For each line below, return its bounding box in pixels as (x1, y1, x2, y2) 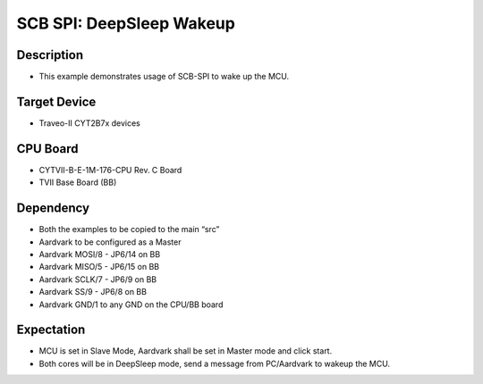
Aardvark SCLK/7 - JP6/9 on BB (38, 273, 157, 285)
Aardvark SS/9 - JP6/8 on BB (38, 287, 148, 297)
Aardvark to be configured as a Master (38, 237, 182, 247)
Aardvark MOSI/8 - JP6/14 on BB (38, 248, 161, 259)
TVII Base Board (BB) (38, 177, 117, 188)
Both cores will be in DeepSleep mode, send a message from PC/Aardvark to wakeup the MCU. (38, 358, 391, 369)
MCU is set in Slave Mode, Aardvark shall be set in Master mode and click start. (38, 346, 333, 356)
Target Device (16, 94, 97, 109)
